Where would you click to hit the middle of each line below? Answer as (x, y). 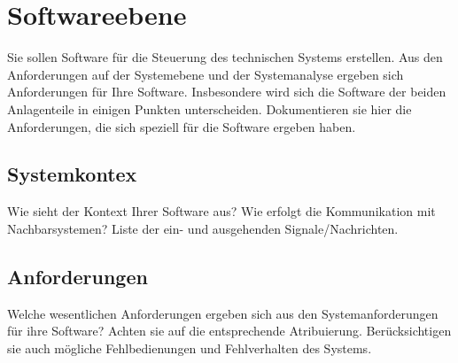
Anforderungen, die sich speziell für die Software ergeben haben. (182, 126)
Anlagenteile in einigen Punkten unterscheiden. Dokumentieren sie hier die (210, 108)
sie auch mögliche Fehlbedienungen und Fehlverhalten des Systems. (190, 348)
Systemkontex (72, 174)
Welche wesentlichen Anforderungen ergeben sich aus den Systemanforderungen (223, 313)
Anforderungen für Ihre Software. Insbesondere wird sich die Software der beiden (227, 92)
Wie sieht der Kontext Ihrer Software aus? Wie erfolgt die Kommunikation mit (221, 211)
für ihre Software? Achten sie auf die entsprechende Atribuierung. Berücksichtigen (229, 331)
